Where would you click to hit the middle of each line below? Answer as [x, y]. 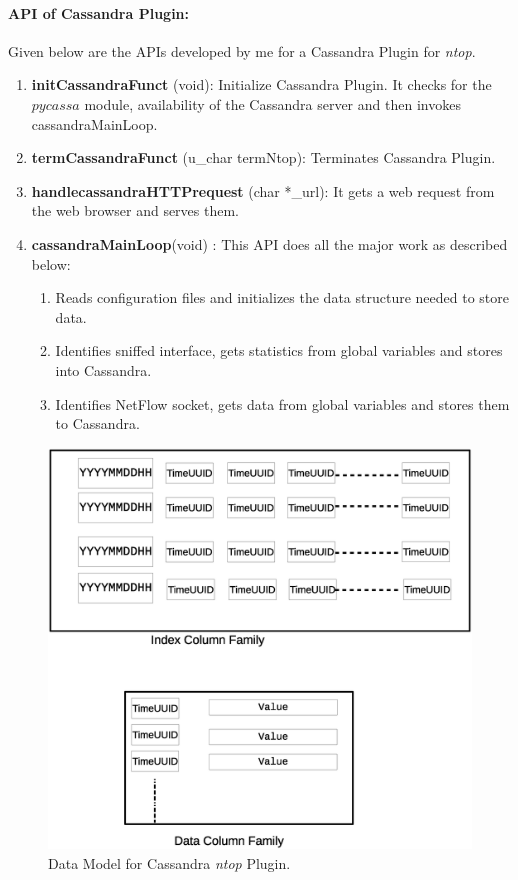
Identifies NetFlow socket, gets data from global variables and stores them [282, 403]
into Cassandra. [103, 369]
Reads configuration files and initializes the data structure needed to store [282, 297]
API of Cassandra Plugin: [99, 12]
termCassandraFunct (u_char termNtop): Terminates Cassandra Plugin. [263, 157]
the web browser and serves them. [135, 210]
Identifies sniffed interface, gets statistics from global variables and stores [279, 350]
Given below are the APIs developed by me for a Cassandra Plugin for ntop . [242, 50]
